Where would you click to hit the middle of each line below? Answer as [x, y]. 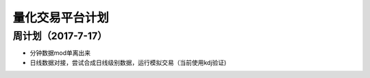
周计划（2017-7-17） [60, 36]
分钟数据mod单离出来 [60, 53]
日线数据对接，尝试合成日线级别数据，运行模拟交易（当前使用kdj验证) [128, 62]
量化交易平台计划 [61, 18]
